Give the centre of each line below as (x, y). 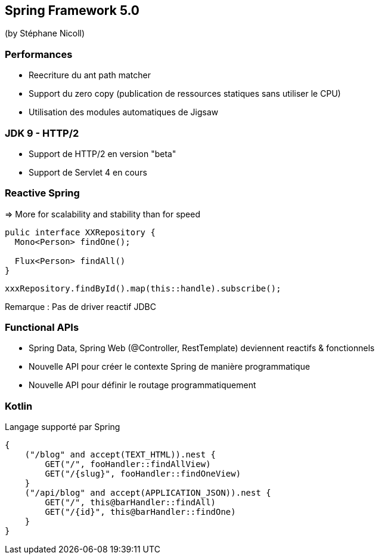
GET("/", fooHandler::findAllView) (128, 464)
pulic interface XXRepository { (80, 232)
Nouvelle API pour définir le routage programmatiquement (142, 385)
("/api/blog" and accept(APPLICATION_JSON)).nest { (148, 493)
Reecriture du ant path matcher (90, 75)
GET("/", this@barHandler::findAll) (131, 503)
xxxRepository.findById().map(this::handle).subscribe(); (143, 288)
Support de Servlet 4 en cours (88, 172)
